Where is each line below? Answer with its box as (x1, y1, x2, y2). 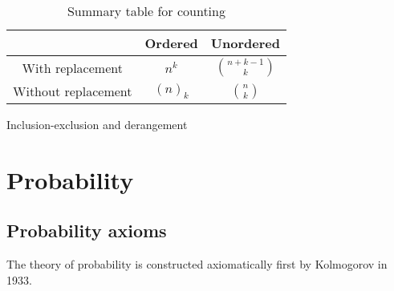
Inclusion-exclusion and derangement (6, 116, 188, 132)
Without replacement (13, 82, 132, 100)
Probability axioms (6, 218, 167, 243)
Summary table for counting (67, 2, 225, 20)
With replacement (22, 58, 123, 77)
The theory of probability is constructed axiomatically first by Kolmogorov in (6, 256, 388, 273)
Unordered (210, 34, 280, 52)
